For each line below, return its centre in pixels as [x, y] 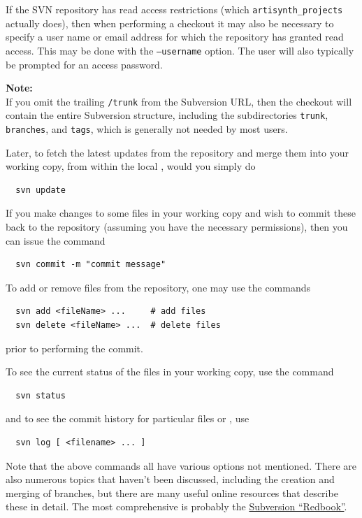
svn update [41, 190]
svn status [41, 395]
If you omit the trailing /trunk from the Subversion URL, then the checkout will [179, 101]
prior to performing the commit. [74, 348]
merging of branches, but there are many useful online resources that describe [172, 492]
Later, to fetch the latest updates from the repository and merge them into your [178, 152]
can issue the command [56, 240]
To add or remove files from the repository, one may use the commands [158, 287]
